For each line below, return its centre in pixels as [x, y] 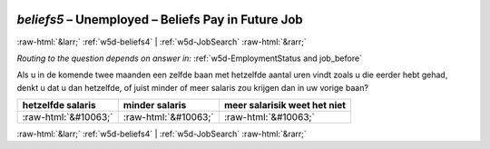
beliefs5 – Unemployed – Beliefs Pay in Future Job [160, 20]
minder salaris [155, 105]
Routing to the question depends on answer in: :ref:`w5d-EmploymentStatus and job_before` [190, 58]
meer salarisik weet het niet [285, 105]
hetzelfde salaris [59, 105]
